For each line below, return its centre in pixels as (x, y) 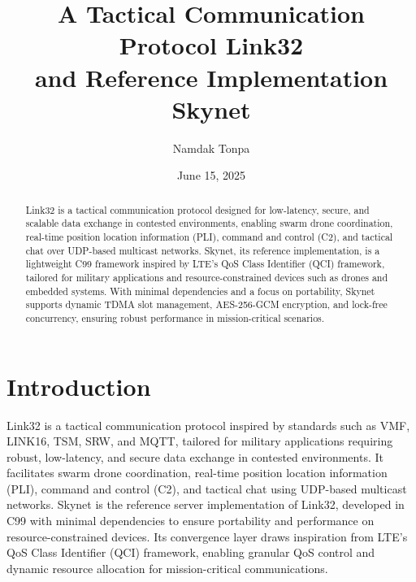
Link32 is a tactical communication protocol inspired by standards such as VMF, (208, 425)
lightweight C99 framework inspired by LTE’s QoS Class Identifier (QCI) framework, (205, 264)
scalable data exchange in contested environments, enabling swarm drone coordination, (209, 223)
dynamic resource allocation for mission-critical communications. (167, 568)
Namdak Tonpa (211, 148)
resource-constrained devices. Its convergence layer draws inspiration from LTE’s (207, 536)
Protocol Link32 (211, 45)
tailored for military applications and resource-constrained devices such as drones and (207, 277)
